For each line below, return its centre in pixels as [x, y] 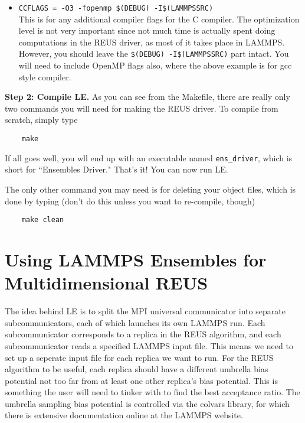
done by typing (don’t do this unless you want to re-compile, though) [130, 201]
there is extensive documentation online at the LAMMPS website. [124, 415]
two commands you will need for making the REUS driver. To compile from [142, 108]
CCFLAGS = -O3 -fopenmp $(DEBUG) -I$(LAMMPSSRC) [116, 8]
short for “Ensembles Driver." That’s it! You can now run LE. [117, 169]
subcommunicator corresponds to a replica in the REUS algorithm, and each [143, 334]
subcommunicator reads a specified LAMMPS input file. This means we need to [149, 345]
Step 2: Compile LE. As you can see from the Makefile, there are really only [147, 97]
